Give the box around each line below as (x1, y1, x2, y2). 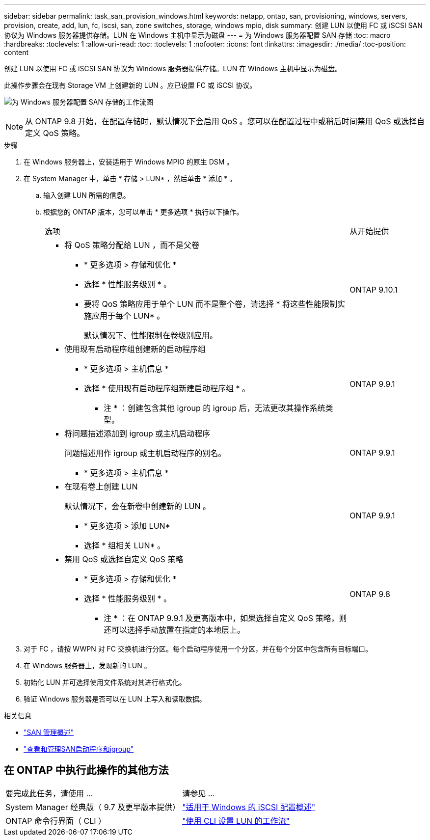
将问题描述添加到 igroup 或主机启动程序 (64, 429, 211, 438)
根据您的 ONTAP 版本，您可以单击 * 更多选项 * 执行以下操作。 (43, 208, 243, 216)
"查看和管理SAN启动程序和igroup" (24, 745, 134, 753)
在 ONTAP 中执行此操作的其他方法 (4, 764, 169, 777)
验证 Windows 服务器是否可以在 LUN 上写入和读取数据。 (24, 695, 206, 703)
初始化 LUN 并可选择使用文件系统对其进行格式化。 (24, 678, 186, 686)
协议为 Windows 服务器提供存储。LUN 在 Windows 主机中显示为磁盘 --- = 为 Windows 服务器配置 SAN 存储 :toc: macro (4, 31, 391, 39)
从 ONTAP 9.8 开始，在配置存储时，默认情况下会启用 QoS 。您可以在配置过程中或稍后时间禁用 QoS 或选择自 (25, 116, 425, 126)
